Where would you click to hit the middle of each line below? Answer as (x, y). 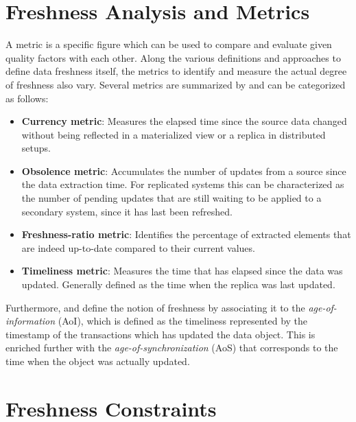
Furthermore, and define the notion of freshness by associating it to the (155, 307)
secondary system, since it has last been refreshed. (127, 211)
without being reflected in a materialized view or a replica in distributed (174, 134)
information (31, 321)
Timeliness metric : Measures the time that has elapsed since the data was (182, 271)
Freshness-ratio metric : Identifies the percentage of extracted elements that (186, 234)
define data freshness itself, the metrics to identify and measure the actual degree (176, 71)
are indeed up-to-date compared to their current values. (138, 247)
